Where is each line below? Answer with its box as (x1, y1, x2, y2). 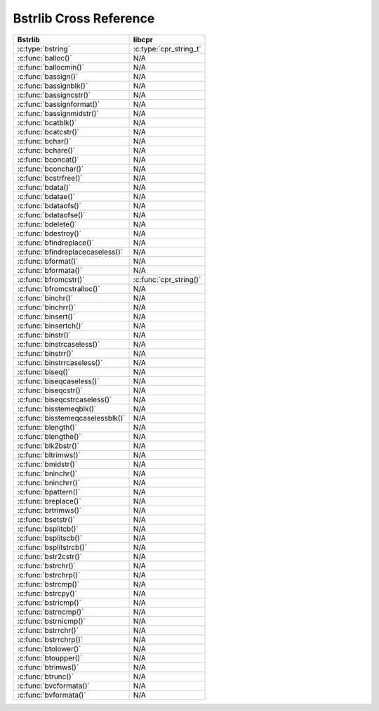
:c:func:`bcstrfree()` (17, 173, 83, 183)
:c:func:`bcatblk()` (17, 117, 77, 127)
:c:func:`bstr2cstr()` (17, 551, 82, 561)
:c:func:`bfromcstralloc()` (17, 283, 101, 293)
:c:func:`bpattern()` (17, 487, 81, 497)
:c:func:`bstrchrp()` (17, 570, 81, 579)
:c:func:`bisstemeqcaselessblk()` (17, 413, 126, 423)
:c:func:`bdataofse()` (17, 210, 86, 219)
